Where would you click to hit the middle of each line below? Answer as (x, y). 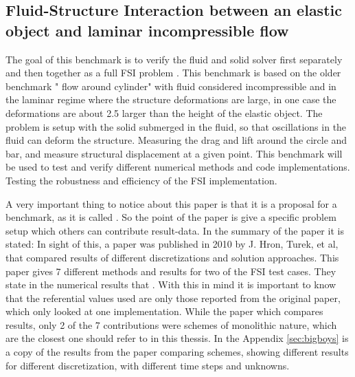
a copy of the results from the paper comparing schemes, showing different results (177, 352)
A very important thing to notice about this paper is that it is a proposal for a (171, 203)
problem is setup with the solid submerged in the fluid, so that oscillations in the (176, 126)
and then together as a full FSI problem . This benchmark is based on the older (173, 73)
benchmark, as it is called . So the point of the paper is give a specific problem (171, 217)
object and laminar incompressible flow (147, 30)
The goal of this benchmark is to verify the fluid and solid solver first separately (174, 59)
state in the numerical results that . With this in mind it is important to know (171, 284)
